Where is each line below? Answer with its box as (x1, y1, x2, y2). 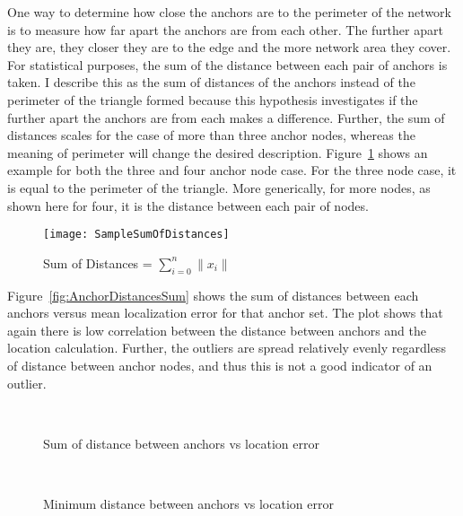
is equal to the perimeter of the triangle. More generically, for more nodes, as (7, 178, 431, 197)
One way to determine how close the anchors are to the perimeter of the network (7, 3, 451, 21)
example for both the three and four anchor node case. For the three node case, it (7, 161, 457, 179)
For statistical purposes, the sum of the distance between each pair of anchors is (7, 55, 448, 74)
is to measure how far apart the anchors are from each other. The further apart (7, 20, 443, 39)
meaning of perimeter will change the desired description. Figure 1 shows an (7, 143, 428, 162)
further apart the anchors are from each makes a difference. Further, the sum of (7, 108, 445, 127)
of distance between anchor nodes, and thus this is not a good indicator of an (7, 355, 432, 374)
